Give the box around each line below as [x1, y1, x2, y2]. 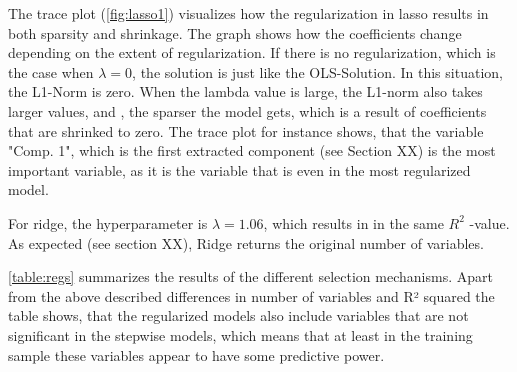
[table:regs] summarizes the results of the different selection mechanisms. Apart [8, 266, 493, 287]
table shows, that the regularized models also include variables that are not [8, 305, 469, 326]
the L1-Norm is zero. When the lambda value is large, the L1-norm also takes [8, 81, 483, 102]
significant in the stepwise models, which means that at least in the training [8, 324, 473, 345]
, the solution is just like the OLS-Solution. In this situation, [132, 61, 503, 82]
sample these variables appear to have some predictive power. [8, 344, 385, 365]
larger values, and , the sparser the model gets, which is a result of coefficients [8, 100, 487, 121]
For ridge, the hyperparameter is [8, 212, 208, 233]
